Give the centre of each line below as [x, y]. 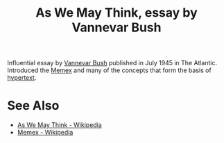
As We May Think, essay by [117, 13]
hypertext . [22, 78]
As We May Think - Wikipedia [59, 125]
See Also [33, 106]
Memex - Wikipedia [45, 133]
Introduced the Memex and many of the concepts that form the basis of [109, 70]
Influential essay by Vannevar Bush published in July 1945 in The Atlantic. [112, 63]
